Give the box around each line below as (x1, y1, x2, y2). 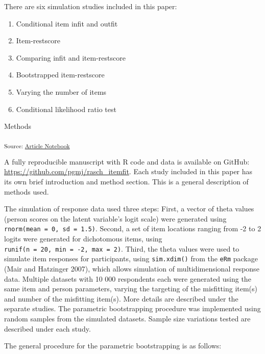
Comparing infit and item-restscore (16, 52, 126, 63)
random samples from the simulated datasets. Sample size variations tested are (4, 313, 251, 323)
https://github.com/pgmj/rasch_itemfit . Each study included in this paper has (4, 166, 253, 177)
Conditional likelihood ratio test (16, 103, 116, 114)
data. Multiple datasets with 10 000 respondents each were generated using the (4, 273, 251, 284)
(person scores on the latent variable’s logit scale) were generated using (4, 213, 227, 224)
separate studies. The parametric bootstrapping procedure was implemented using (4, 303, 261, 314)
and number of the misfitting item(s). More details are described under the (4, 293, 238, 304)
